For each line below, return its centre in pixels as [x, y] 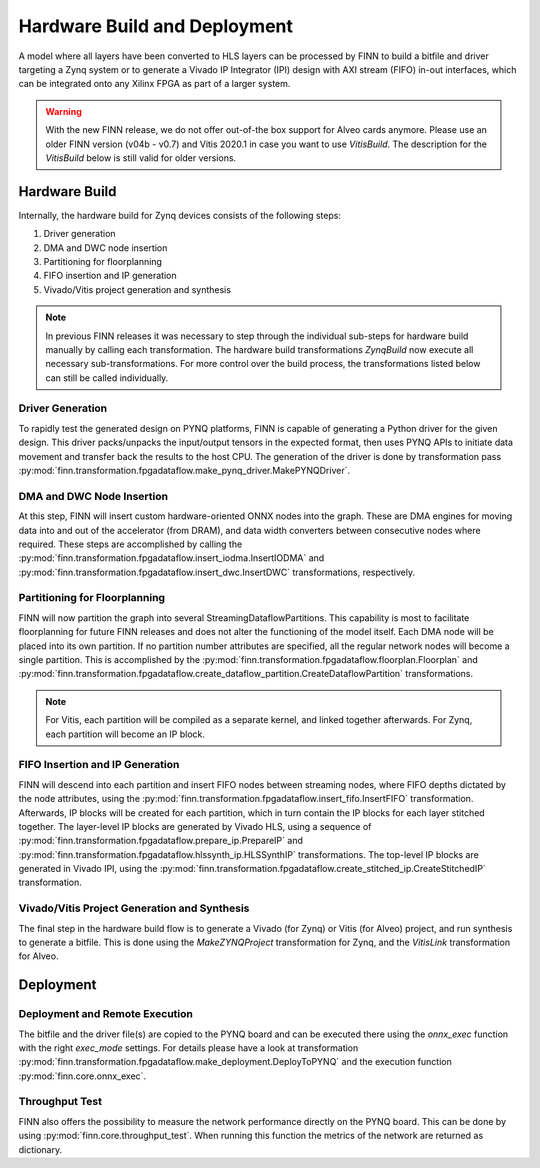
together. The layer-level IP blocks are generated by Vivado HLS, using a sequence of [195, 826]
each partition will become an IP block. [125, 734]
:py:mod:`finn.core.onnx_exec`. [82, 1076]
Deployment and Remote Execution [106, 1014]
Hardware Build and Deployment [156, 26]
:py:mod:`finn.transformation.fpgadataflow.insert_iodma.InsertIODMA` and [171, 558]
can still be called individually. [107, 377]
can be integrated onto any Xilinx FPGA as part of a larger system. [154, 84]
